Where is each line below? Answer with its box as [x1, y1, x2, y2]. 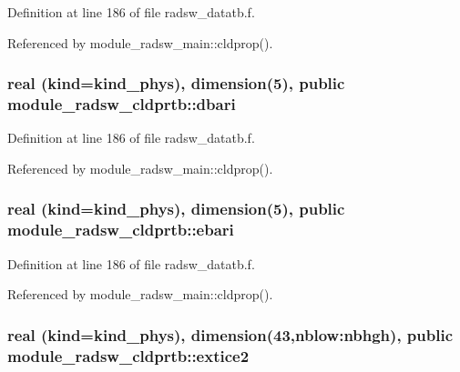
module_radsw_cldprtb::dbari [7, 93, 236, 116]
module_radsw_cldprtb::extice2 [7, 344, 250, 367]
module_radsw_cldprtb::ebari [7, 218, 234, 241]
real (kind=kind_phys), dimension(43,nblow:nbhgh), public [7, 323, 454, 346]
